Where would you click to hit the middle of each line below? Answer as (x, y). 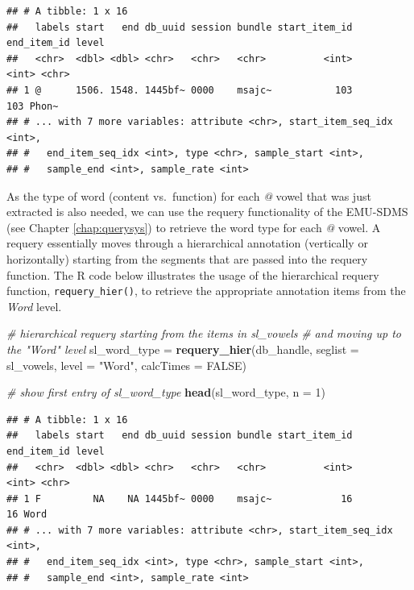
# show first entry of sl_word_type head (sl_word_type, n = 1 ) (166, 392)
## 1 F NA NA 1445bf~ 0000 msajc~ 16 (180, 499)
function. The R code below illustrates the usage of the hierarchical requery (193, 274)
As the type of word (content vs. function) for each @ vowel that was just (189, 195)
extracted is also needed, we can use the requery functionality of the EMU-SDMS (207, 212)
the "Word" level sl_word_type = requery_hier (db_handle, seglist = (183, 349)
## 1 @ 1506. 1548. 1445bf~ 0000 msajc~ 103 (180, 90)
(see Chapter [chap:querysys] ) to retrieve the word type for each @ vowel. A (194, 227)
